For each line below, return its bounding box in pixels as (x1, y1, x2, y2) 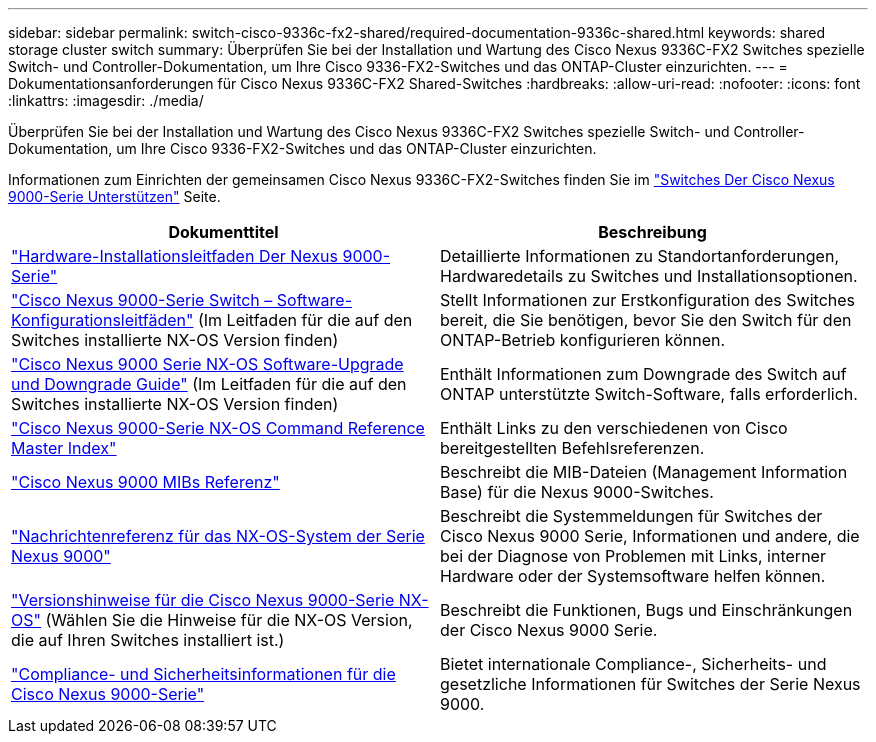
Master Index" (11, 438, 117, 458)
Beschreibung (598, 222, 707, 242)
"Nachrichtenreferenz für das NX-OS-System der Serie (11, 526, 425, 546)
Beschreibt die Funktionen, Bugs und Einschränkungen (440, 600, 853, 620)
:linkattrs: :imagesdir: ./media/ (8, 92, 204, 109)
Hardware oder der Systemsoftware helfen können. (440, 566, 826, 586)
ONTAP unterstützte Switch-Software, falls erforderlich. (440, 384, 858, 404)
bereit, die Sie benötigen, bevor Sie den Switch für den (440, 310, 852, 330)
